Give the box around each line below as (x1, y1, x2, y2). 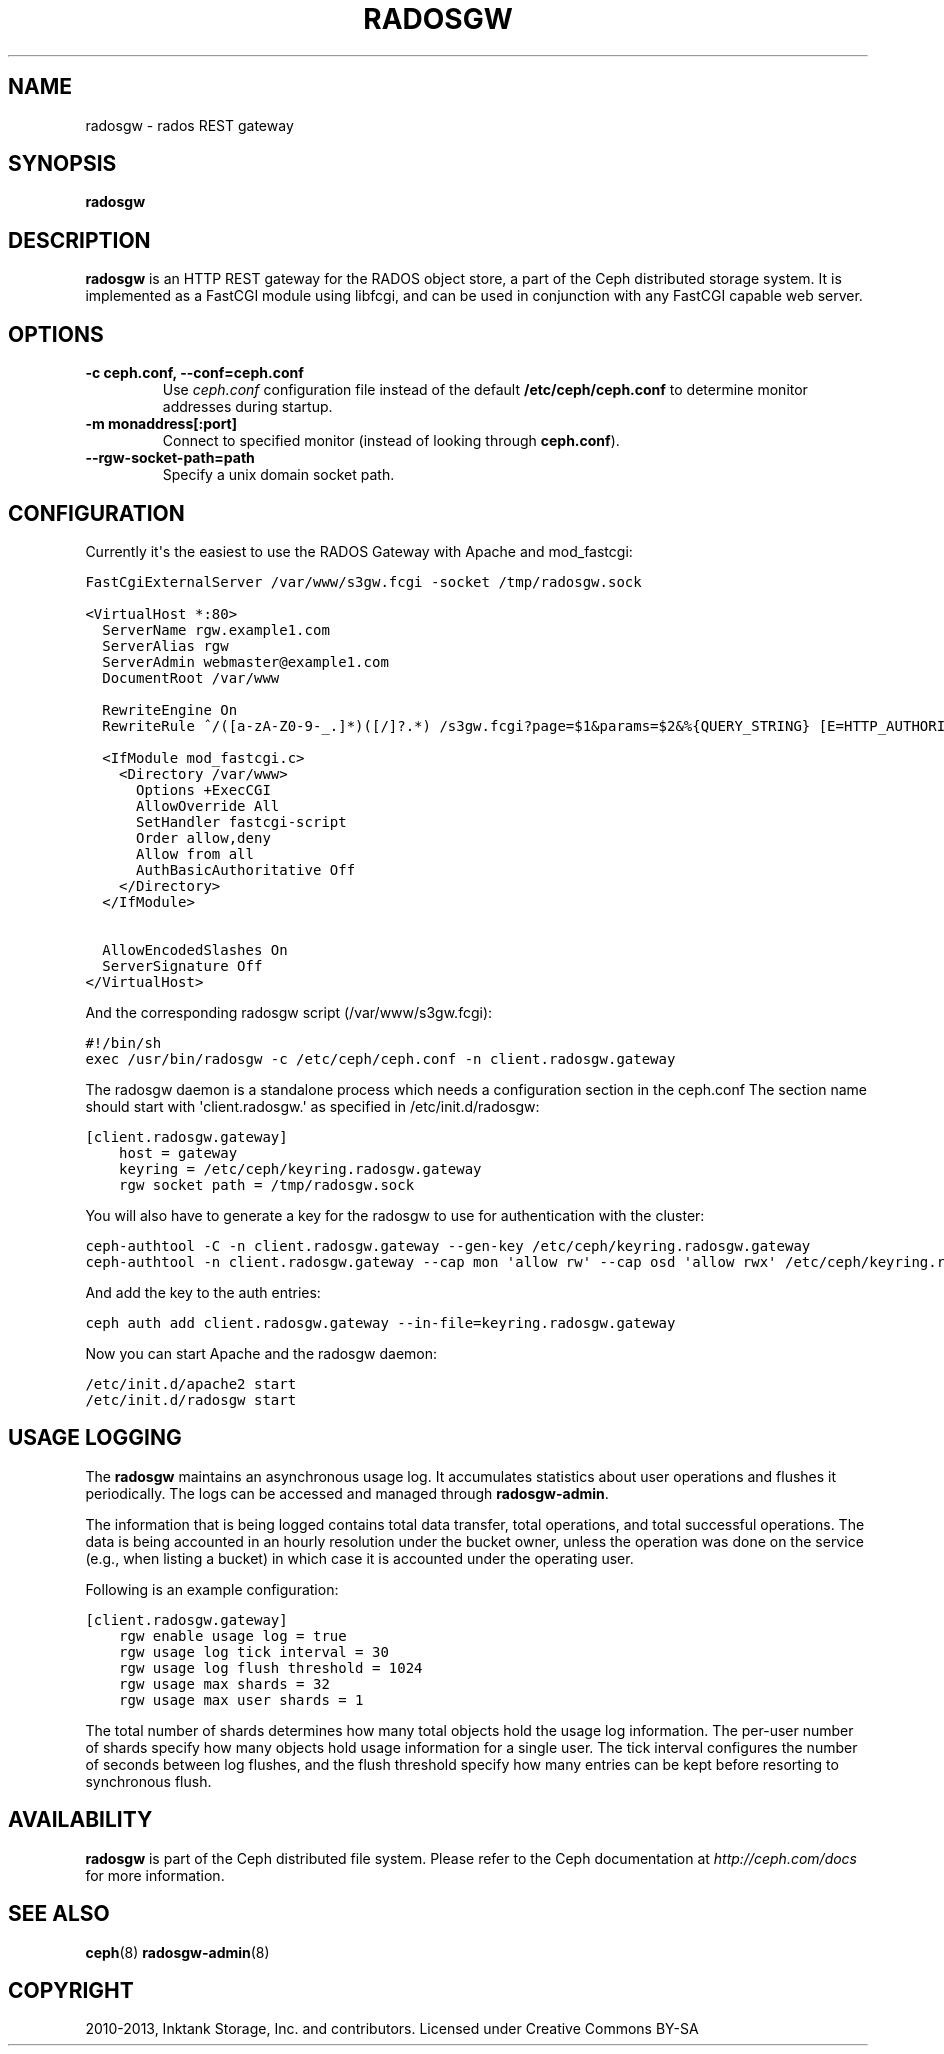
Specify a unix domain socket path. (162, 466, 395, 484)
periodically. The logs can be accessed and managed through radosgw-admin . (85, 1484, 609, 1502)
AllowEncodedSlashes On (102, 941, 288, 958)
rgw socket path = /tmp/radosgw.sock (119, 1176, 415, 1193)
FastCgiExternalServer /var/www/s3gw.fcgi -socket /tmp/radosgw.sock (85, 573, 642, 590)
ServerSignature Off (102, 957, 263, 974)
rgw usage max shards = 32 (119, 1675, 330, 1692)
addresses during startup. (162, 398, 333, 416)
